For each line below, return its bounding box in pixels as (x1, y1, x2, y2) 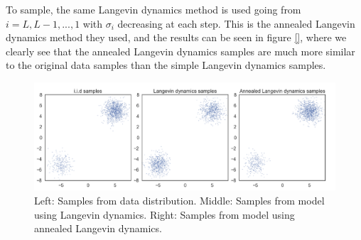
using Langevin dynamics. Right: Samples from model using (34, 207, 295, 222)
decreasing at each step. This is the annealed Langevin (117, 16, 355, 31)
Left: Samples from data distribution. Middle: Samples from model (34, 192, 325, 207)
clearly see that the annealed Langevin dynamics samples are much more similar (6, 43, 355, 58)
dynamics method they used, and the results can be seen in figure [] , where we (6, 30, 347, 45)
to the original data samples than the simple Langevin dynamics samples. (6, 58, 326, 72)
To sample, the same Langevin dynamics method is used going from (6, 2, 301, 16)
